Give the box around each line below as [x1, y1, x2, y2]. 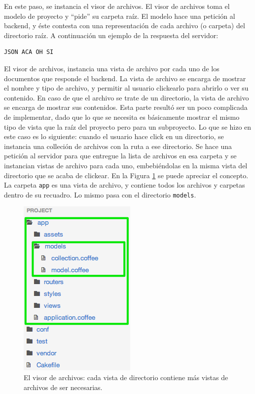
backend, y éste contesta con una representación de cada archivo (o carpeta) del [4, 20, 245, 31]
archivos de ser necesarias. [24, 382, 103, 392]
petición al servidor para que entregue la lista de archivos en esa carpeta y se [4, 150, 237, 161]
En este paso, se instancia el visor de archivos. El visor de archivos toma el [4, 1, 230, 11]
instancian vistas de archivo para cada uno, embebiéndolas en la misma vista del [4, 160, 248, 170]
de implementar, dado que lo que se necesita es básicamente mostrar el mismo [4, 111, 240, 122]
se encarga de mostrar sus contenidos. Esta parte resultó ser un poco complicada [4, 102, 248, 112]
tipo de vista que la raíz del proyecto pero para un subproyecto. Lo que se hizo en [4, 121, 252, 132]
